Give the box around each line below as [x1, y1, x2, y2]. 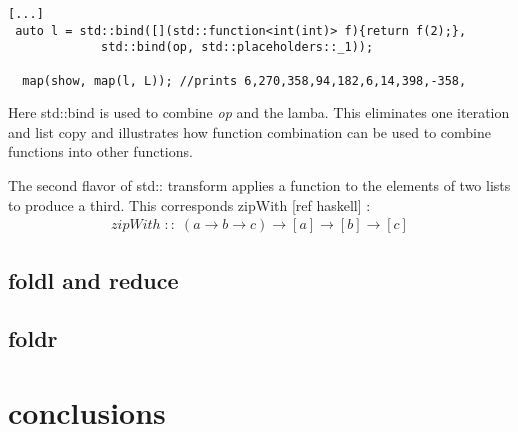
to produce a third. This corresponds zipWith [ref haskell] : [8, 194, 371, 215]
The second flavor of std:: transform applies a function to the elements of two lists [8, 175, 511, 196]
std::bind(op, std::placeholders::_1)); [101, 40, 374, 55]
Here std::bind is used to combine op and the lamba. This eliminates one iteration [8, 102, 510, 123]
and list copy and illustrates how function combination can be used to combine [8, 121, 491, 142]
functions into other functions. [8, 141, 193, 162]
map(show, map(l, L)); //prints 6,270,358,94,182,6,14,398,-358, [22, 73, 467, 88]
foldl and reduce [8, 264, 179, 295]
